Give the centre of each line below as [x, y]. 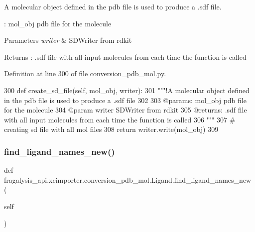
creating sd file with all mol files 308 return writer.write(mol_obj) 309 [111, 129]
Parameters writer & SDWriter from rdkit [68, 40]
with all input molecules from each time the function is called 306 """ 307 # [120, 119]
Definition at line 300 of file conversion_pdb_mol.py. [85, 73]
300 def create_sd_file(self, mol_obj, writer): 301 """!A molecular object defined [127, 90]
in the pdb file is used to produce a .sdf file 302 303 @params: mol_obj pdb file [125, 100]
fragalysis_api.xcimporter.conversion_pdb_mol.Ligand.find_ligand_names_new [128, 179]
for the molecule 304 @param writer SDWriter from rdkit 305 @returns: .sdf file [126, 110]
